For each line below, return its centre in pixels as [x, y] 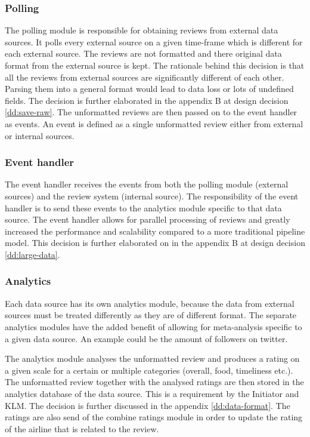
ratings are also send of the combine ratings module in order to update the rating [154, 417]
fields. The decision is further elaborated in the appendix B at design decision [147, 100]
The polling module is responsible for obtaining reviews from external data [142, 30]
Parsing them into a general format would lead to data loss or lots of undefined [149, 89]
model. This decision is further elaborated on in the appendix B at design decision [155, 243]
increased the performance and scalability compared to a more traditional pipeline [155, 231]
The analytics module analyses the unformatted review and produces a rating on [152, 358]
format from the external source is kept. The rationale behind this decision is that [155, 65]
